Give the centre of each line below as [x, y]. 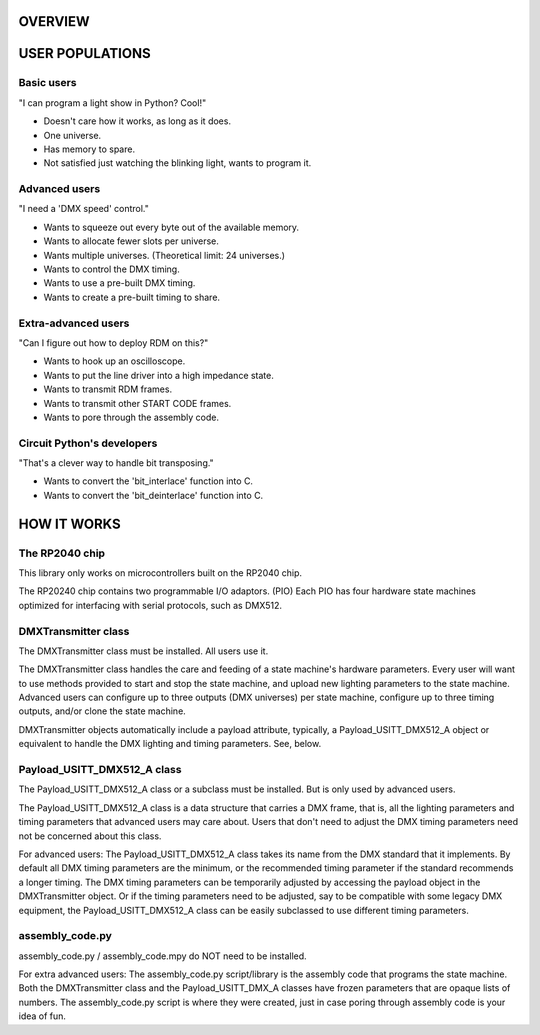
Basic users [47, 83]
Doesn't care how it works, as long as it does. [137, 121]
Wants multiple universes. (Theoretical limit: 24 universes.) [164, 255]
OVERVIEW [54, 21]
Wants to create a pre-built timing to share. [131, 297]
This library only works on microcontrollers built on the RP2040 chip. [160, 573]
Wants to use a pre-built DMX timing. [119, 283]
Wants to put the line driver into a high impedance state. [159, 375]
